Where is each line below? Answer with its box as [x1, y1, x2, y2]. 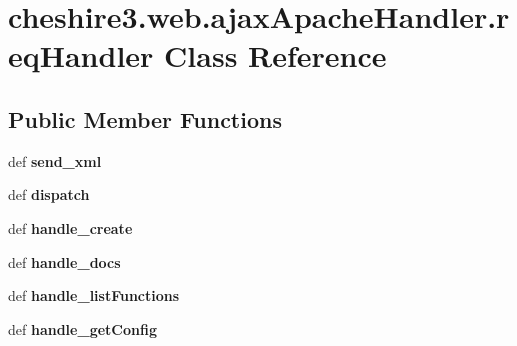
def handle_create [8, 217, 133, 238]
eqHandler [8, 35, 154, 76]
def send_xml [8, 150, 102, 171]
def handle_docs [8, 251, 121, 272]
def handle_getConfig [8, 318, 157, 339]
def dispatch [8, 184, 90, 205]
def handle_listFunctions [8, 285, 180, 306]
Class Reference [164, 35, 387, 76]
